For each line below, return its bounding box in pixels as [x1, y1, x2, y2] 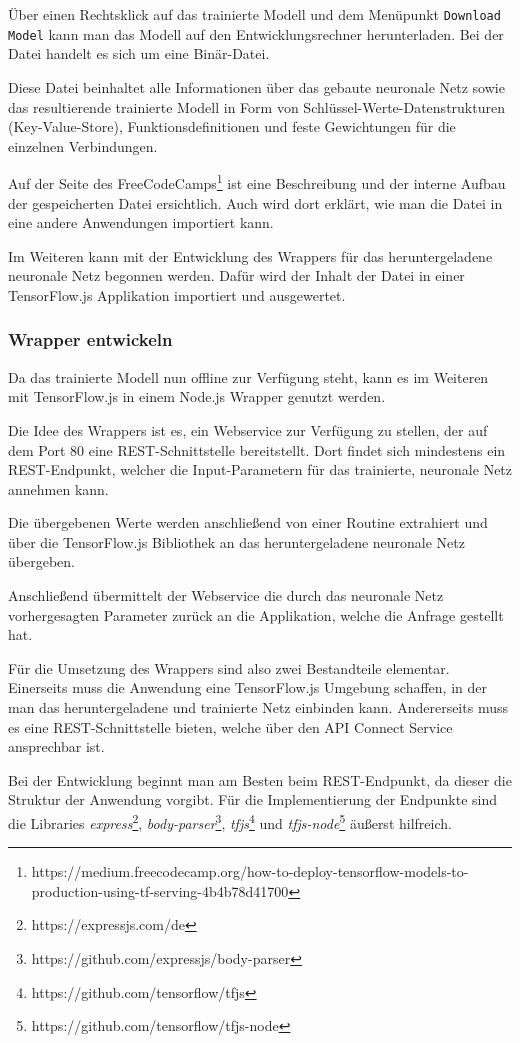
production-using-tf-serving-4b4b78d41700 [31, 880, 289, 901]
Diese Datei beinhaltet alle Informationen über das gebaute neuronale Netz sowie [8, 76, 505, 97]
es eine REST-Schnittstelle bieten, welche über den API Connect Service [8, 716, 453, 737]
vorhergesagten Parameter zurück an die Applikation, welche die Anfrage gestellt [8, 604, 504, 625]
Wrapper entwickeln [8, 327, 173, 352]
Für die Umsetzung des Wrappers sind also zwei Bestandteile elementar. [8, 657, 450, 678]
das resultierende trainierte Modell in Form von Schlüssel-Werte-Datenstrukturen [8, 96, 505, 117]
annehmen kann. [8, 478, 109, 499]
